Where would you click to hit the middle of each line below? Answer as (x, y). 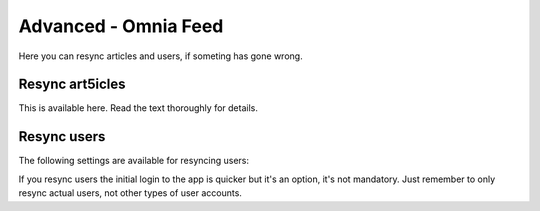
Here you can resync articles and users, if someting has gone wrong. (161, 56)
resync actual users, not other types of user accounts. (130, 193)
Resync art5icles (72, 84)
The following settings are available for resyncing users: (134, 161)
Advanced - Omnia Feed (121, 26)
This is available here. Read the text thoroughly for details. (138, 108)
